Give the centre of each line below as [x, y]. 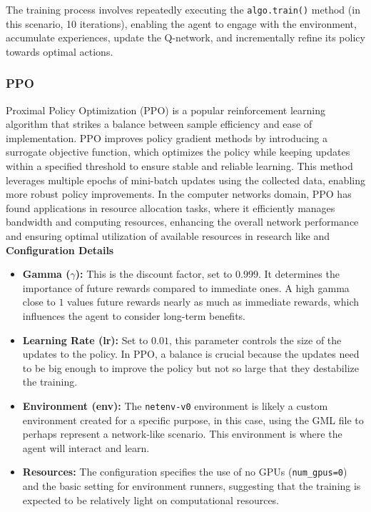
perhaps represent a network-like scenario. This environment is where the [182, 434]
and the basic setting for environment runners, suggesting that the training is [192, 486]
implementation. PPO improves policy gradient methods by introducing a [167, 137]
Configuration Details [60, 250]
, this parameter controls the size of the [255, 340]
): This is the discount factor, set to [154, 274]
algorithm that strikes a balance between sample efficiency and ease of [159, 124]
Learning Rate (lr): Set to [85, 340]
